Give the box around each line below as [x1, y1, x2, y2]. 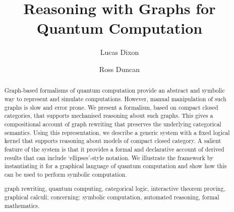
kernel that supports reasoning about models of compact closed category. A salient [4, 136, 221, 145]
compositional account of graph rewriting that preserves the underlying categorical [4, 119, 221, 128]
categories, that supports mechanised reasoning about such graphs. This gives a [4, 111, 213, 120]
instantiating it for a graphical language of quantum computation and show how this [4, 162, 227, 170]
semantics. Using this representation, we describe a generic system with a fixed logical [4, 128, 230, 136]
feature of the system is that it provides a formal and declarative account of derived [4, 145, 224, 153]
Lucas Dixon [100, 47, 139, 57]
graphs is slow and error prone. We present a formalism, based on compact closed [4, 103, 218, 111]
